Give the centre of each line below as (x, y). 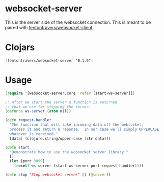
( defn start (17, 147)
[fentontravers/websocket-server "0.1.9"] (49, 60)
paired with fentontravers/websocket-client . (50, 27)
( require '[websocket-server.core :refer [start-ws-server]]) (70, 93)
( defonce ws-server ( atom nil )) (38, 111)
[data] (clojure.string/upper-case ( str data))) (60, 139)
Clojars (20, 48)
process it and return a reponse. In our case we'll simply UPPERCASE (84, 129)
